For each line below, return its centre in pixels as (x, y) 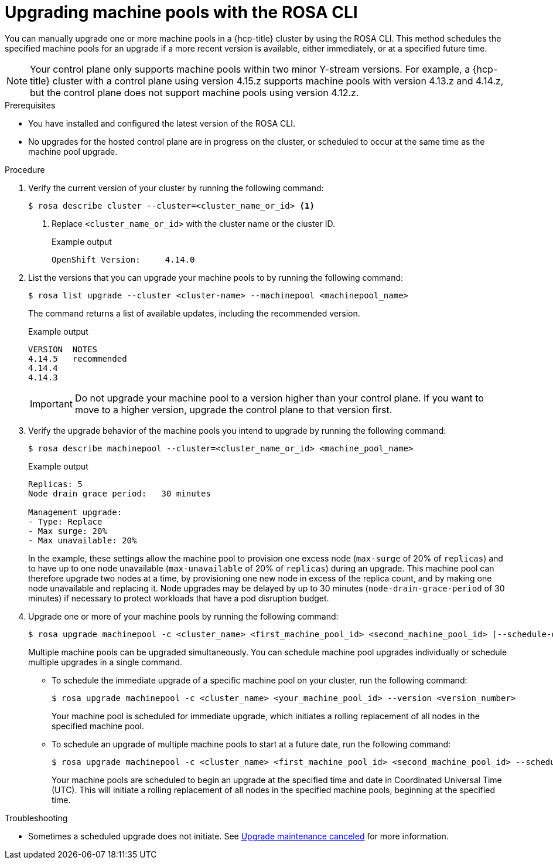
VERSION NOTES (63, 349)
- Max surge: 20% (68, 531)
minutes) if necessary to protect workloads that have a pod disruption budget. (179, 598)
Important (51, 404)
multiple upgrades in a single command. (105, 662)
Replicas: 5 (55, 484)
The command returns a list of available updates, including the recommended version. (194, 313)
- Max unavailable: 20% (83, 540)
